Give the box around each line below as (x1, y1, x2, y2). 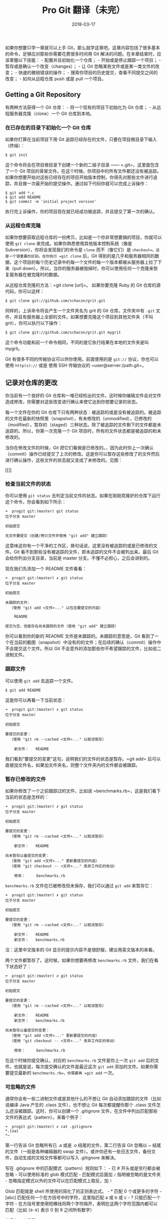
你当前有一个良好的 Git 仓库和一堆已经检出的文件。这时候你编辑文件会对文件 (5, 392, 162, 398)
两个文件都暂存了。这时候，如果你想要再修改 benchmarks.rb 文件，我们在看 (5, 957, 159, 963)
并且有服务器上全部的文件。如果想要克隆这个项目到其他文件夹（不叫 (13, 314, 153, 320)
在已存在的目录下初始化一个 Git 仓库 (5, 124, 91, 131)
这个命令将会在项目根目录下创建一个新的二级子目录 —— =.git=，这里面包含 (5, 162, 159, 168)
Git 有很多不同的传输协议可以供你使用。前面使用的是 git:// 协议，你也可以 (5, 356, 159, 362)
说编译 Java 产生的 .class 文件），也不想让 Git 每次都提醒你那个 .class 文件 (5, 1102, 157, 1108)
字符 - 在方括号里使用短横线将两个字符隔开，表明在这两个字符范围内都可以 (5, 1201, 158, 1207)
